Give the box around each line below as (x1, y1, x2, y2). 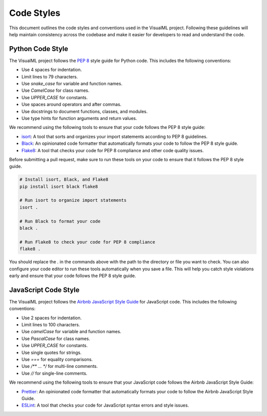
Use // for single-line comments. (21, 370, 88, 376)
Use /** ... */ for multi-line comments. (21, 363, 98, 369)
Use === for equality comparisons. (21, 357, 93, 362)
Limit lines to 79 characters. (21, 73, 78, 79)
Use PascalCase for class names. (21, 335, 90, 342)
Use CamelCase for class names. (21, 87, 89, 94)
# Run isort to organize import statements (19, 197, 127, 203)
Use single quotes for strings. (21, 350, 82, 356)
